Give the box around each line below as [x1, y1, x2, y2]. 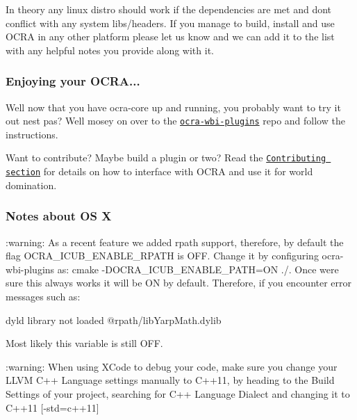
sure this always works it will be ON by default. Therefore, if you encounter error [6, 275, 352, 290]
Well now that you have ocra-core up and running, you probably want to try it [6, 99, 341, 114]
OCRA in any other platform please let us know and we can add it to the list [6, 29, 335, 44]
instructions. [6, 127, 58, 141]
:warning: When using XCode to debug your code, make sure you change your [6, 359, 338, 373]
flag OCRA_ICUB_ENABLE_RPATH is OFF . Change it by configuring [6, 248, 319, 263]
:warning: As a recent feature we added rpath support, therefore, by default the [6, 234, 344, 249]
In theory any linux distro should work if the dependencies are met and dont [6, 2, 332, 16]
